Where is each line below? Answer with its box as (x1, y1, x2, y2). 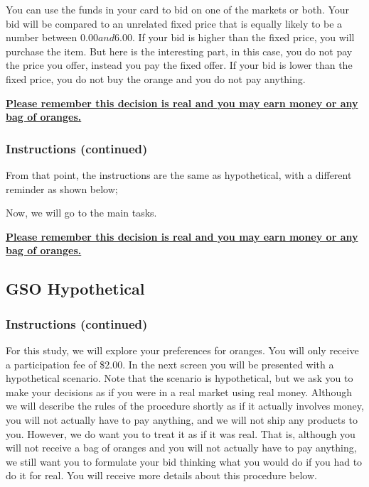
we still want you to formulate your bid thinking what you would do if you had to (6, 454, 363, 469)
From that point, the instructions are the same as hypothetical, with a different (6, 167, 352, 182)
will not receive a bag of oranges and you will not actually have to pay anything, (6, 440, 357, 455)
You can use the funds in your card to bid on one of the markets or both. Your (6, 2, 350, 16)
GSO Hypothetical (6, 278, 145, 300)
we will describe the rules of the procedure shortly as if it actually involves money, (6, 398, 364, 413)
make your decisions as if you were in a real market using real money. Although (6, 384, 352, 399)
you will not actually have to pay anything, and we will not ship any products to (6, 412, 358, 427)
